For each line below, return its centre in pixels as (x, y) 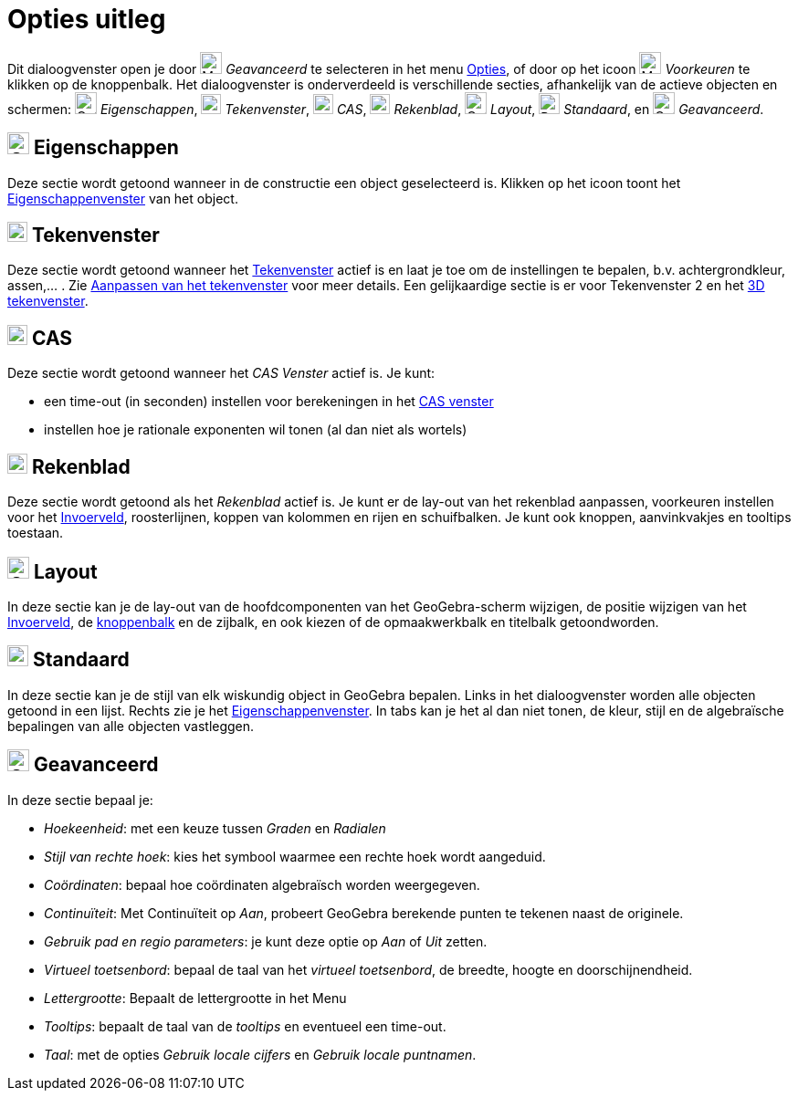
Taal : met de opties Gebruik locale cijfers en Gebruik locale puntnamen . (260, 1054)
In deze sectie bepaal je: (80, 800)
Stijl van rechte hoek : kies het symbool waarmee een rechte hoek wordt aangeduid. (295, 856)
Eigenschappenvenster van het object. (123, 198)
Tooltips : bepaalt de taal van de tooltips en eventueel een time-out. (245, 1026)
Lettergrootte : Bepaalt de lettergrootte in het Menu (195, 998)
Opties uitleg (87, 19)
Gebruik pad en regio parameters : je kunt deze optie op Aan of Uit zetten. (266, 941)
